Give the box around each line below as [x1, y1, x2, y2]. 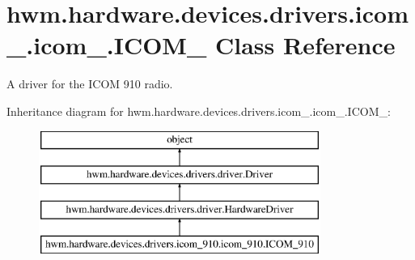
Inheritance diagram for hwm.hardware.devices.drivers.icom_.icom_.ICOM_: [6, 102, 391, 119]
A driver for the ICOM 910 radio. [6, 75, 173, 92]
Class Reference [214, 28, 396, 62]
